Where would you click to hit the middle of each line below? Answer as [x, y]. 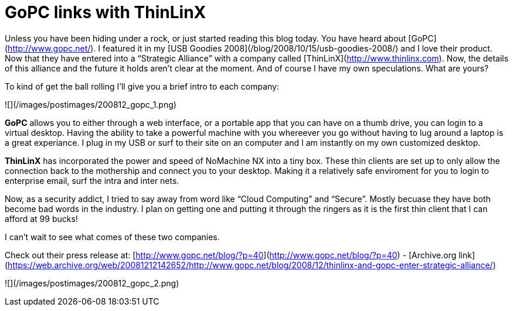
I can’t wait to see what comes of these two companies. [112, 237]
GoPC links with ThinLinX [106, 12]
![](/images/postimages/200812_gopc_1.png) [91, 104]
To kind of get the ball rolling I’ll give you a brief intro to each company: [142, 86]
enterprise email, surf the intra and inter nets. [92, 180]
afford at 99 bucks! [41, 218]
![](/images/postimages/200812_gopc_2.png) [92, 283]
